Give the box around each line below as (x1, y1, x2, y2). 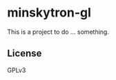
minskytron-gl (7, 5, 92, 21)
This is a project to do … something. (7, 28, 109, 36)
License (7, 48, 42, 59)
